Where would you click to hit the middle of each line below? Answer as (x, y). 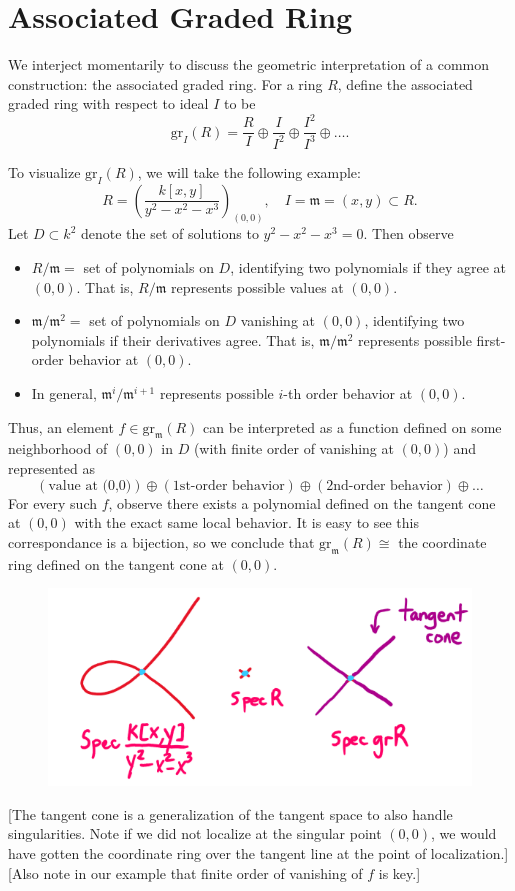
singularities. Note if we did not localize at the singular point (195, 833)
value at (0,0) (90, 485)
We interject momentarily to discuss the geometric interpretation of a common (249, 64)
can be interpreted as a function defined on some (352, 426)
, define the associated (405, 83)
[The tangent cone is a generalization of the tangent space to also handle (230, 813)
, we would (464, 833)
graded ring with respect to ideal (108, 103)
